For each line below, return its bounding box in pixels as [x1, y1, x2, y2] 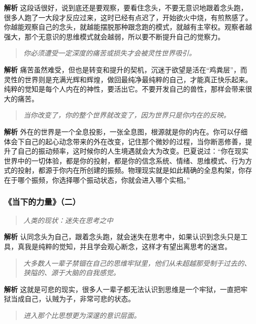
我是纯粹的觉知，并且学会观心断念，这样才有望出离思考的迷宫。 [24, 241, 231, 251]
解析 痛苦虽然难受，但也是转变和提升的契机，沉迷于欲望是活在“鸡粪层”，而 [4, 64, 247, 74]
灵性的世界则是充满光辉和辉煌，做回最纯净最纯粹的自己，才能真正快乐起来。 [4, 74, 252, 84]
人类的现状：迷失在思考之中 [23, 215, 113, 225]
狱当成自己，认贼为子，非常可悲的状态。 [4, 293, 135, 304]
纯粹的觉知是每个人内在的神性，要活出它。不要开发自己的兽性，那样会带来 [4, 84, 245, 94]
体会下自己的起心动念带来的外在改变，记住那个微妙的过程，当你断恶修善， [4, 136, 245, 146]
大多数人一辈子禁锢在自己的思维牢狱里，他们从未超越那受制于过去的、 [23, 258, 251, 268]
